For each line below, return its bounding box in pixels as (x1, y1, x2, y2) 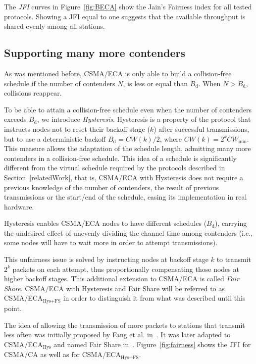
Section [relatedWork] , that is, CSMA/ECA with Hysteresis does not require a (4, 172, 244, 182)
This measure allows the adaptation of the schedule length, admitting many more (4, 143, 251, 154)
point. (4, 303, 22, 313)
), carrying (214, 218, 247, 228)
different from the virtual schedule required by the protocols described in (4, 162, 225, 173)
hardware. (4, 201, 34, 211)
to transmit (216, 254, 252, 264)
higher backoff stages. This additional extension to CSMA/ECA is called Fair (4, 273, 239, 284)
